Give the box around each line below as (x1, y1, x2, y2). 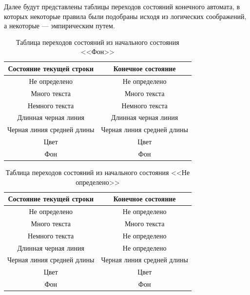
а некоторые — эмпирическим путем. (4, 20, 115, 31)
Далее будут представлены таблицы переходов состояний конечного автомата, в (4, 1, 240, 11)
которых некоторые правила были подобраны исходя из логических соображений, (4, 11, 247, 21)
